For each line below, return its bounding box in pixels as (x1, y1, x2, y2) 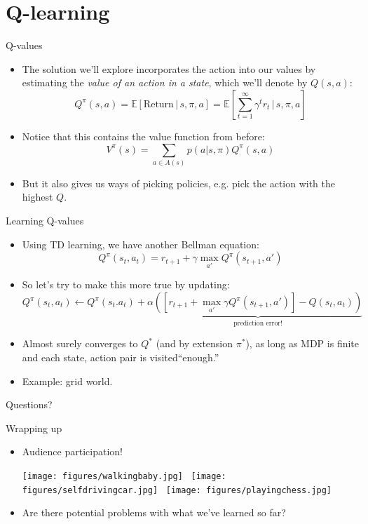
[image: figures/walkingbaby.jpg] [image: (22, 471, 226, 482)
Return (143, 99, 174, 109)
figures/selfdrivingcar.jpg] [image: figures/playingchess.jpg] (22, 485, 332, 495)
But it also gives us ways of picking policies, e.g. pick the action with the (22, 175, 336, 190)
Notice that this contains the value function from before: (22, 128, 265, 143)
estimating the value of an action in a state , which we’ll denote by (22, 75, 308, 90)
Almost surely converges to (22, 336, 138, 351)
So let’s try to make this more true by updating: (22, 277, 230, 292)
